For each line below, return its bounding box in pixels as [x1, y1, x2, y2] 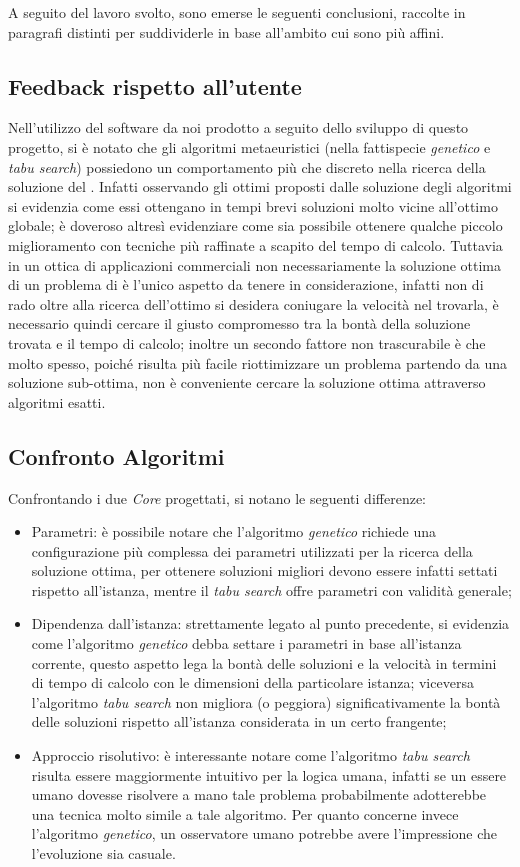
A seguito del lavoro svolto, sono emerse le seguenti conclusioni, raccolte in [8, 2, 466, 22]
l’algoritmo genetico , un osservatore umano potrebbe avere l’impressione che [31, 823, 498, 844]
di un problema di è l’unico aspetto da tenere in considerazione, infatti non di [8, 274, 484, 295]
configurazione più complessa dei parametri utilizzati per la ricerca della [31, 540, 473, 561]
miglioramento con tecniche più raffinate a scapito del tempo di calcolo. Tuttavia [8, 234, 503, 255]
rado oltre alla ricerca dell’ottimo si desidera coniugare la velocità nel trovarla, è [8, 293, 499, 314]
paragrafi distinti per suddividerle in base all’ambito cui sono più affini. [8, 21, 445, 42]
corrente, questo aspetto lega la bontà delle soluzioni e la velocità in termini [31, 652, 497, 673]
